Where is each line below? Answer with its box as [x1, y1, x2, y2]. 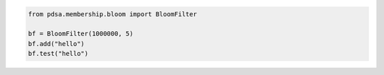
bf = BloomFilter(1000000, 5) [28, 30, 134, 38]
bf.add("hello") [28, 40, 85, 47]
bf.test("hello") [28, 50, 89, 58]
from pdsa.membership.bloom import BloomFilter [28, 10, 197, 18]
